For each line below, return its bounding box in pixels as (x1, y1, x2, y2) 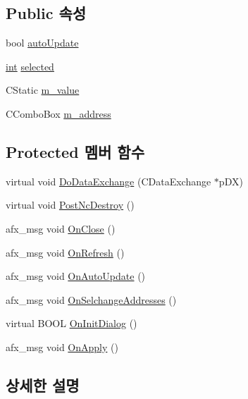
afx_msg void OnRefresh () (6, 245, 125, 259)
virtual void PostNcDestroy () (6, 197, 135, 212)
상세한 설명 (6, 374, 80, 395)
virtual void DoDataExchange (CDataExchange (6, 173, 211, 188)
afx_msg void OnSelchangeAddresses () (6, 292, 177, 307)
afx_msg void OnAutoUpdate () (6, 269, 146, 283)
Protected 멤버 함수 (6, 140, 144, 162)
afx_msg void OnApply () (6, 339, 118, 354)
